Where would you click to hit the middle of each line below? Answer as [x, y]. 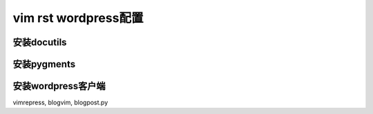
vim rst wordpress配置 [78, 18]
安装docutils [40, 42]
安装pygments [44, 64]
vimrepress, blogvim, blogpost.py [60, 102]
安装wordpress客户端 [59, 86]
